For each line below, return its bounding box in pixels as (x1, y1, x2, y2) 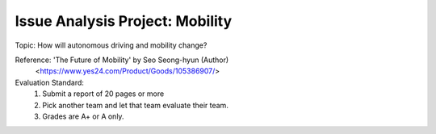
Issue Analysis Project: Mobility (15, 12, 233, 30)
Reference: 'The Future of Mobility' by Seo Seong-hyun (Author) (15, 55, 229, 65)
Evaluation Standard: (15, 77, 85, 87)
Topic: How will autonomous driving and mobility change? (15, 40, 208, 50)
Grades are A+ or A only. (42, 111, 124, 121)
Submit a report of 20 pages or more (42, 89, 165, 98)
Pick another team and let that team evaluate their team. (42, 100, 229, 110)
